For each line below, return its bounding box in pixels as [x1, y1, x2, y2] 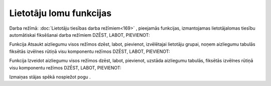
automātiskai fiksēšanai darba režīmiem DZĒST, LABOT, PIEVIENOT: [9, 32, 150, 38]
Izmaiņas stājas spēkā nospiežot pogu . [9, 73, 91, 80]
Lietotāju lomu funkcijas [9, 8, 112, 19]
